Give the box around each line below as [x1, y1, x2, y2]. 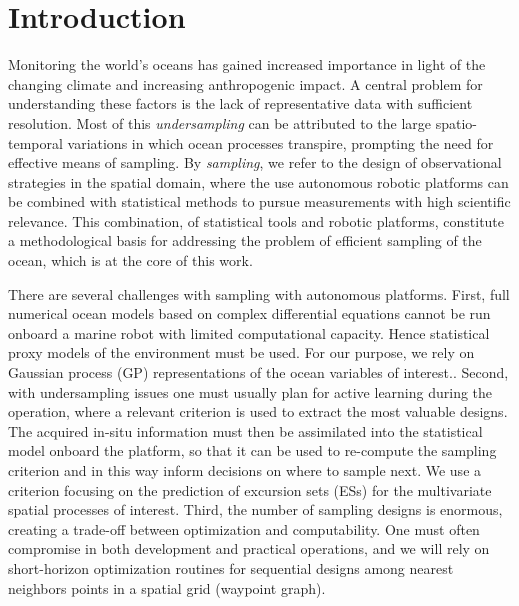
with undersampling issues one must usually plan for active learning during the [8, 381, 493, 402]
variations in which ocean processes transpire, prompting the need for [67, 132, 494, 153]
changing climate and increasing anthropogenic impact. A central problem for [8, 73, 483, 94]
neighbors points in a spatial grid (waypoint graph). [8, 577, 326, 598]
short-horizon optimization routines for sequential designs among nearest [8, 557, 454, 578]
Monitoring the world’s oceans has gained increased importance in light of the [8, 54, 486, 75]
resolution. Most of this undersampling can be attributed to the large [8, 112, 431, 133]
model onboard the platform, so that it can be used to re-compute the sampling [8, 440, 497, 461]
